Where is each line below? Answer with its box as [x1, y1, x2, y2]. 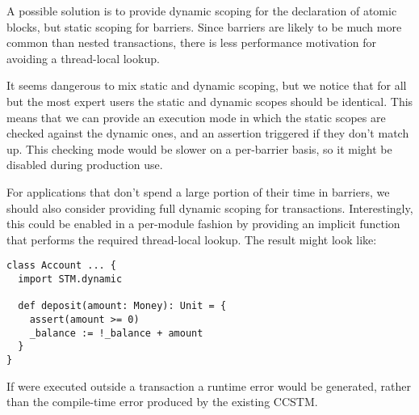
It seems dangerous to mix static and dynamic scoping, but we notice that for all [6, 77, 407, 94]
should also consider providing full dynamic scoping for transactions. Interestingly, [6, 199, 413, 216]
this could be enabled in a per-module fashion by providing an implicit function [6, 215, 400, 232]
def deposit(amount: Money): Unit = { [18, 300, 227, 312]
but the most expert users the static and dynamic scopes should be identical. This [6, 92, 413, 109]
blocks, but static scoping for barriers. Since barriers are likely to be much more [6, 18, 402, 35]
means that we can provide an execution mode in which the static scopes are [6, 108, 386, 125]
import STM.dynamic [18, 273, 123, 285]
